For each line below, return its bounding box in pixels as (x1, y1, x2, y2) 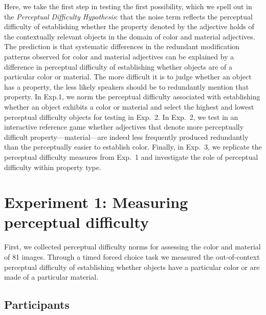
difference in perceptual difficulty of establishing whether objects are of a (4, 61, 233, 72)
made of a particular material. (4, 271, 99, 282)
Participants (4, 297, 70, 312)
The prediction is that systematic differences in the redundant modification (4, 41, 240, 52)
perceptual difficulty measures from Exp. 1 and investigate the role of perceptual (4, 151, 258, 162)
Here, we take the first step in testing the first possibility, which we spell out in (4, 1, 252, 11)
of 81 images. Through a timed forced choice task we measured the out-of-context (4, 251, 260, 262)
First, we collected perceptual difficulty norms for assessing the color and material (4, 241, 261, 252)
